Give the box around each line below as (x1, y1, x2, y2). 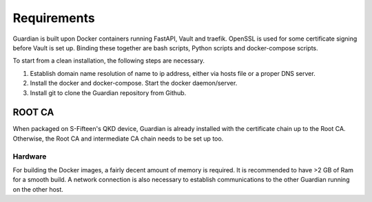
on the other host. (12, 185, 63, 193)
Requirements (12, 10, 96, 26)
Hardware (12, 152, 47, 161)
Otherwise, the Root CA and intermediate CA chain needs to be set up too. (12, 134, 224, 143)
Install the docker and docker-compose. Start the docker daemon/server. (30, 79, 238, 88)
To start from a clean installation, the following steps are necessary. (12, 57, 205, 65)
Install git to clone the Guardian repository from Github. (30, 88, 187, 97)
